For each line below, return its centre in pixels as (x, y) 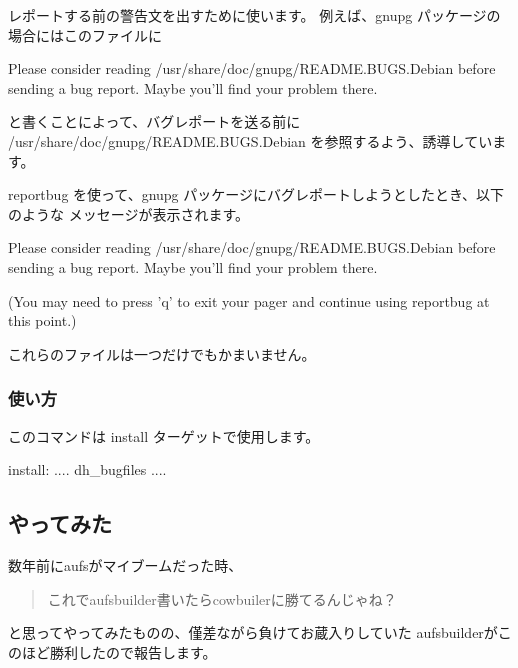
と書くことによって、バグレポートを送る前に (154, 121)
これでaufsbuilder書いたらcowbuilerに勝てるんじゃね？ (222, 598)
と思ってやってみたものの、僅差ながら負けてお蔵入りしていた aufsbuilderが (253, 632)
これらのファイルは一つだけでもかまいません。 (162, 353)
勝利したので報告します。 (133, 651)
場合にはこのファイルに (85, 34)
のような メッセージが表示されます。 (128, 213)
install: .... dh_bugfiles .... (87, 469)
